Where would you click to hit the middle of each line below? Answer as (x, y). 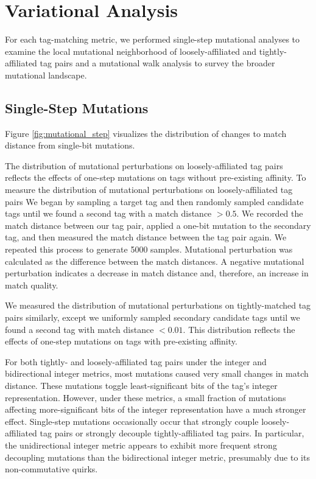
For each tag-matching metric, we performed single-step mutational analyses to (153, 39)
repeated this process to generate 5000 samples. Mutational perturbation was (149, 249)
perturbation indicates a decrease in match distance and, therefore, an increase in (157, 273)
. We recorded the (270, 213)
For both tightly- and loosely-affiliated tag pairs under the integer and (136, 361)
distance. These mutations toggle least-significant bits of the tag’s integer (141, 385)
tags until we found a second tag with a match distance (108, 213)
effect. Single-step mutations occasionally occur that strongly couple (132, 421)
